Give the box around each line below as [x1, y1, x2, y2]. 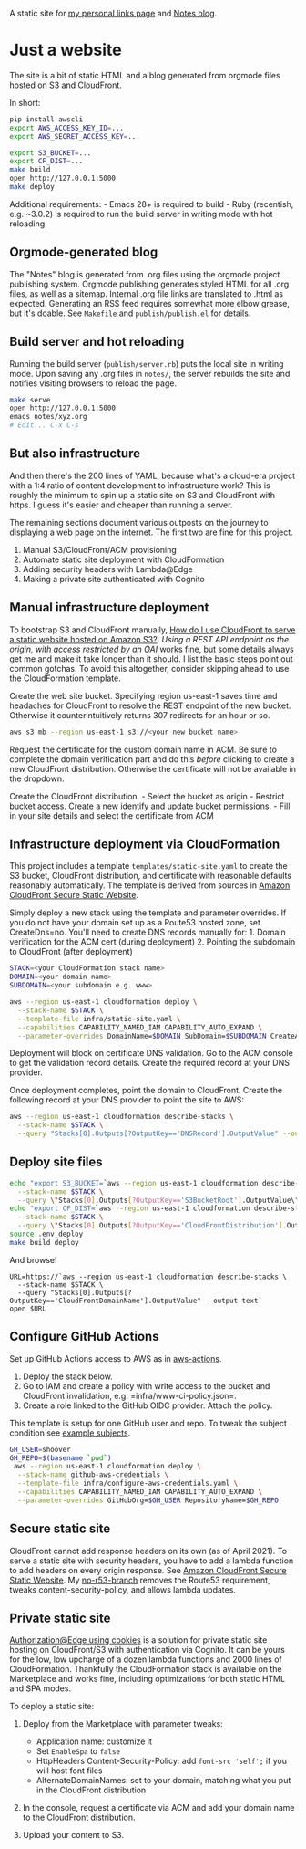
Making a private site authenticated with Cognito [22, 573, 205, 584]
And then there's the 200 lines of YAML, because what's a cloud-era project [9, 470, 296, 481]
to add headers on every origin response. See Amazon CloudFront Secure [9, 1564, 287, 1575]
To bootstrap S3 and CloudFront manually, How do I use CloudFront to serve [9, 624, 296, 635]
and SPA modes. [9, 1683, 71, 1694]
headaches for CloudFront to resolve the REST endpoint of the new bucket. [9, 700, 291, 711]
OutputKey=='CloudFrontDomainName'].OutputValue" [9, 1296, 202, 1305]
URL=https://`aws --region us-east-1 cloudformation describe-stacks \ [9, 1272, 287, 1281]
